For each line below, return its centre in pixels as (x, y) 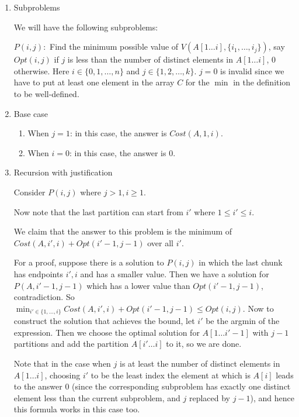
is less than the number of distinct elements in (150, 59)
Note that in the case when (62, 363)
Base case (31, 113)
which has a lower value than (138, 285)
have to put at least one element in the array (94, 82)
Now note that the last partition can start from (98, 211)
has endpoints (38, 273)
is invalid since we (252, 70)
